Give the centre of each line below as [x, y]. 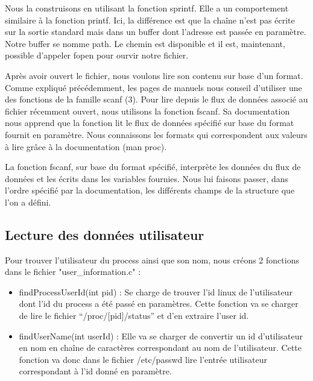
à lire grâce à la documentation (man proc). [86, 146]
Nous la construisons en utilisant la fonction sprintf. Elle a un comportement [147, 8]
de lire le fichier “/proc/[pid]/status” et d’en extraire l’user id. [134, 316]
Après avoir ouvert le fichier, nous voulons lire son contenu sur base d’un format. [154, 75]
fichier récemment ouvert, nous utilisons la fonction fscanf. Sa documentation [147, 111]
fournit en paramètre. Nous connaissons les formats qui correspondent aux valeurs [156, 134]
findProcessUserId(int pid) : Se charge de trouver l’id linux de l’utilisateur [156, 291]
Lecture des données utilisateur [105, 234]
